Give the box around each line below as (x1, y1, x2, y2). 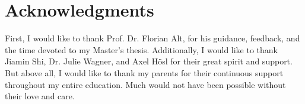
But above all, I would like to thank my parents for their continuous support (5, 66, 284, 79)
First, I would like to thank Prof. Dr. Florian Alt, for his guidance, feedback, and (5, 32, 300, 44)
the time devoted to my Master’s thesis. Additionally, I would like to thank (5, 43, 278, 56)
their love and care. (5, 90, 75, 102)
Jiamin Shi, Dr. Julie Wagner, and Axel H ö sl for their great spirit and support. (5, 55, 293, 67)
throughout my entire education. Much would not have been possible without (5, 78, 286, 90)
